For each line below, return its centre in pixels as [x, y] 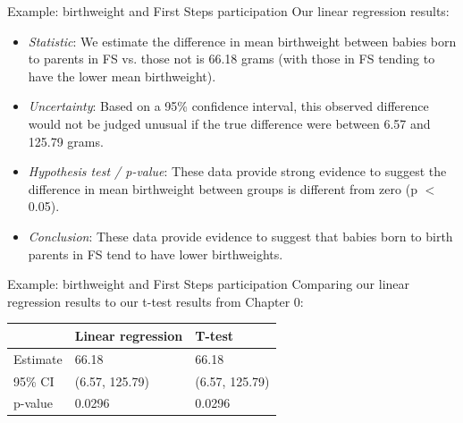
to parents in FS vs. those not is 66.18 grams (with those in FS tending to [231, 59]
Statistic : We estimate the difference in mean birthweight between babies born [242, 41]
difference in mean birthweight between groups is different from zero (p [223, 188]
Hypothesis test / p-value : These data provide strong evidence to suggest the [237, 171]
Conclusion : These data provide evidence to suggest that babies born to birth [240, 236]
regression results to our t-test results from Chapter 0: [156, 301]
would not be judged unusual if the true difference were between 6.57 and [229, 123]
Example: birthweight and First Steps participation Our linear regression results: [228, 11]
